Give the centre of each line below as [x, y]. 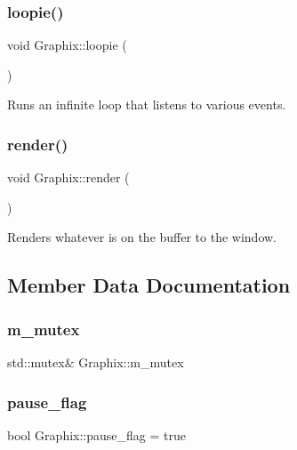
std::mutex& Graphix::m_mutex [96, 362]
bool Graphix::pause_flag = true [96, 434]
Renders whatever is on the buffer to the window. [142, 237]
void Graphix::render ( [68, 177]
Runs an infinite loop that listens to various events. [147, 104]
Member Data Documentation [149, 285]
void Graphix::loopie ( [67, 45]
